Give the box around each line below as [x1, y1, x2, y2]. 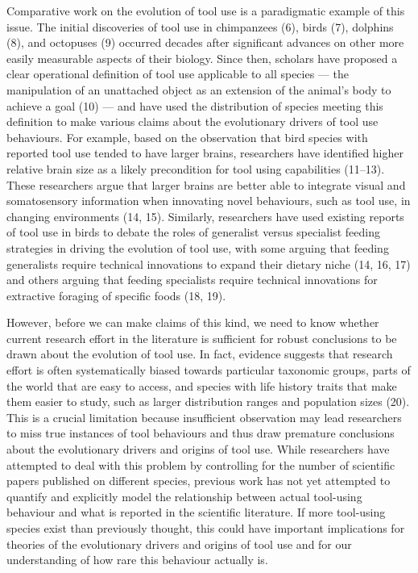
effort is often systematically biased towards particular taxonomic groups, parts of [6, 362, 411, 379]
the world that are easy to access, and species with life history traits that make [6, 377, 397, 394]
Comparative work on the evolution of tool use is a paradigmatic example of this [6, 2, 405, 19]
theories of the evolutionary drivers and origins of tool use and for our [6, 535, 352, 552]
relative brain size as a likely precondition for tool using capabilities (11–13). [6, 160, 385, 177]
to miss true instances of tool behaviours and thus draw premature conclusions [6, 425, 395, 441]
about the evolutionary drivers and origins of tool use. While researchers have [6, 441, 390, 458]
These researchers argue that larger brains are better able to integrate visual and [6, 176, 406, 193]
